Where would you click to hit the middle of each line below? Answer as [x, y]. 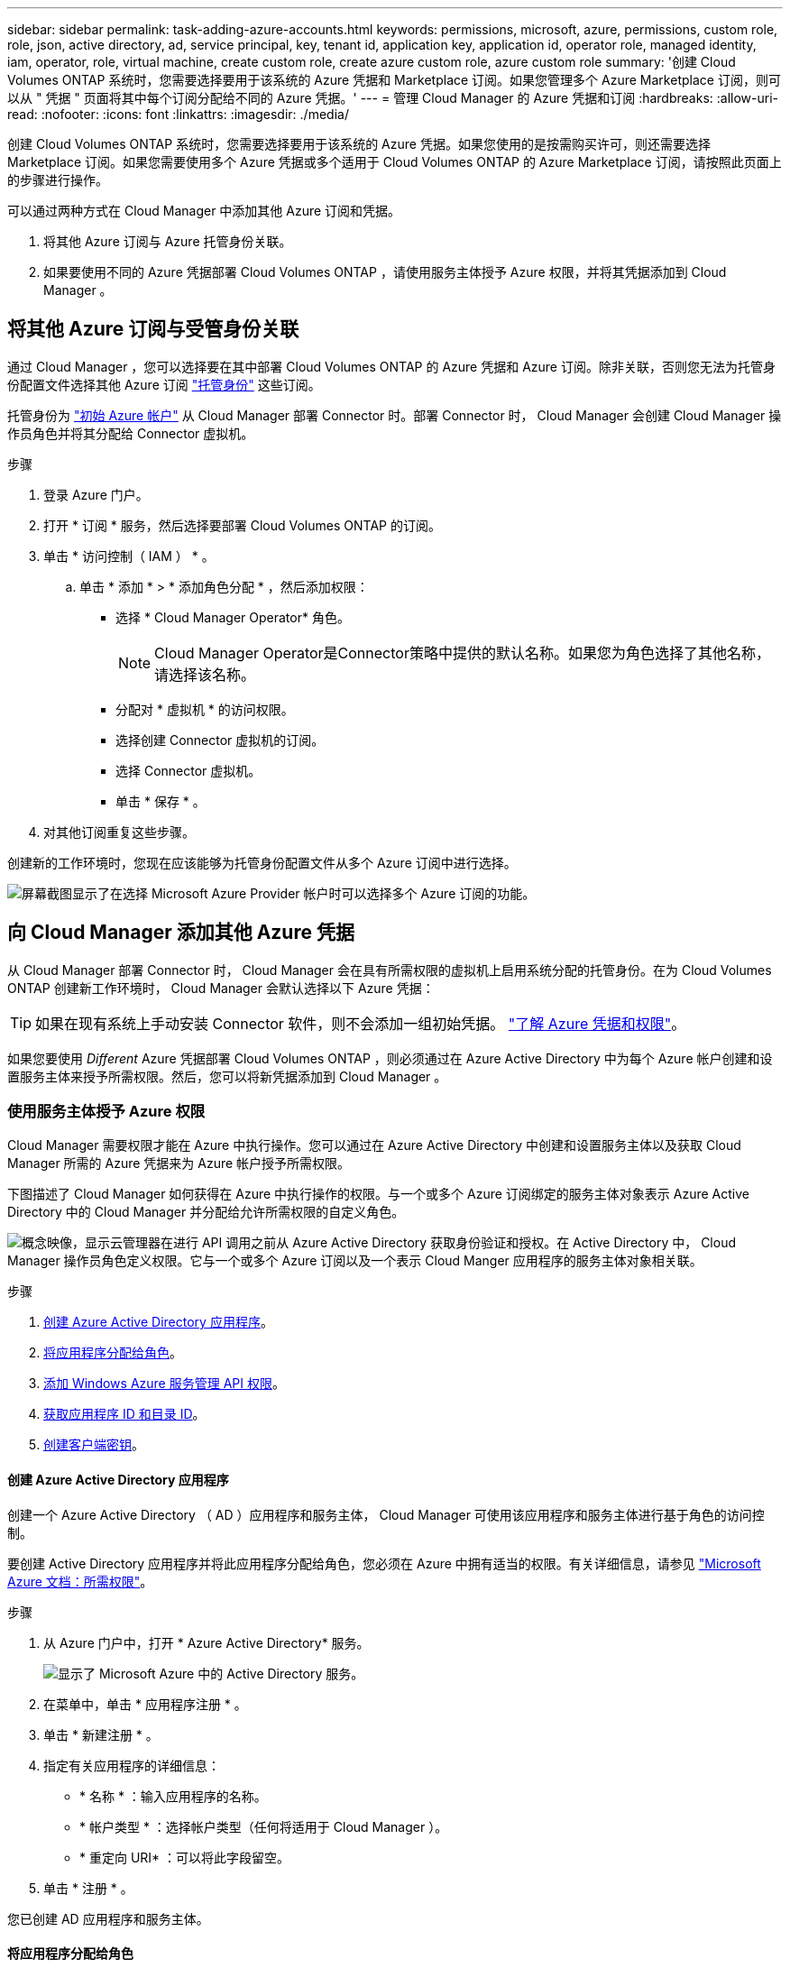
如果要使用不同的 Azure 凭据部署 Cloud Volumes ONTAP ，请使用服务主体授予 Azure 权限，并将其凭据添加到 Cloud [385, 272]
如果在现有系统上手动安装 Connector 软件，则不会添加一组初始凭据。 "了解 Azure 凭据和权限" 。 [361, 1023]
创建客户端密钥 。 [94, 1445]
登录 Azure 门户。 [96, 494]
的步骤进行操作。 [58, 180]
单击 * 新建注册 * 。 [101, 1734]
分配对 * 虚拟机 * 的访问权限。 [205, 709]
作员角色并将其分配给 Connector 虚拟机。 [131, 433]
